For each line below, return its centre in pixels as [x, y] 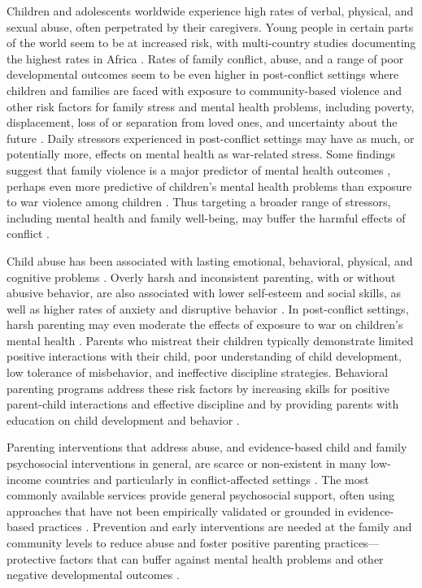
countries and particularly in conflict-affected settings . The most [207, 479]
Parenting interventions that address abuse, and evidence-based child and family [207, 447]
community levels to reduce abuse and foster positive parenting [164, 543]
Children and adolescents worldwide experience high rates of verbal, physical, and [210, 11]
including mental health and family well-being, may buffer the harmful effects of [206, 217]
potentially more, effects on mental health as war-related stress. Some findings [201, 154]
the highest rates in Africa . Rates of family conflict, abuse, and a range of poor [205, 58]
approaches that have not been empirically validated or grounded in [176, 510]
